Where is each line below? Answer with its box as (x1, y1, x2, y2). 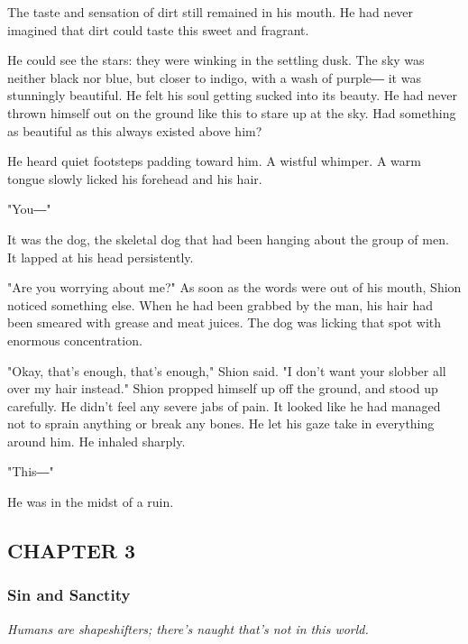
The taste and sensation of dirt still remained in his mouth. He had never (7, 3, 414, 21)
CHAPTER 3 (7, 537, 136, 565)
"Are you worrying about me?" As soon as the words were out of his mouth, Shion (7, 278, 462, 297)
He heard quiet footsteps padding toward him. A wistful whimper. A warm (7, 152, 421, 170)
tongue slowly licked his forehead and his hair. (7, 169, 262, 188)
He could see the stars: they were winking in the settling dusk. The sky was (7, 51, 425, 69)
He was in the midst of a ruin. (7, 492, 174, 511)
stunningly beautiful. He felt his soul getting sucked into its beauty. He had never (7, 86, 458, 105)
